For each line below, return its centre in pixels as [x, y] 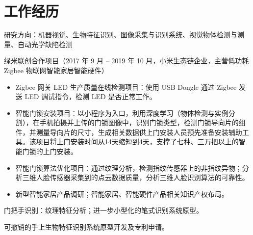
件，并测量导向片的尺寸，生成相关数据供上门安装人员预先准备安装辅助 [129, 132]
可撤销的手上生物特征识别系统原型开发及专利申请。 [86, 227]
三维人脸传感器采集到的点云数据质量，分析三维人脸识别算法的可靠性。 [136, 177]
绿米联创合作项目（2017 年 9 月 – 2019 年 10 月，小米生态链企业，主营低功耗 [126, 61]
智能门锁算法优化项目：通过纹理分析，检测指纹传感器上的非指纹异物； [129, 168]
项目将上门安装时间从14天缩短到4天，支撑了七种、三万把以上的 [137, 142]
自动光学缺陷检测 [45, 44]
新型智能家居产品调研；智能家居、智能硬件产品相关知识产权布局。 [122, 194]
